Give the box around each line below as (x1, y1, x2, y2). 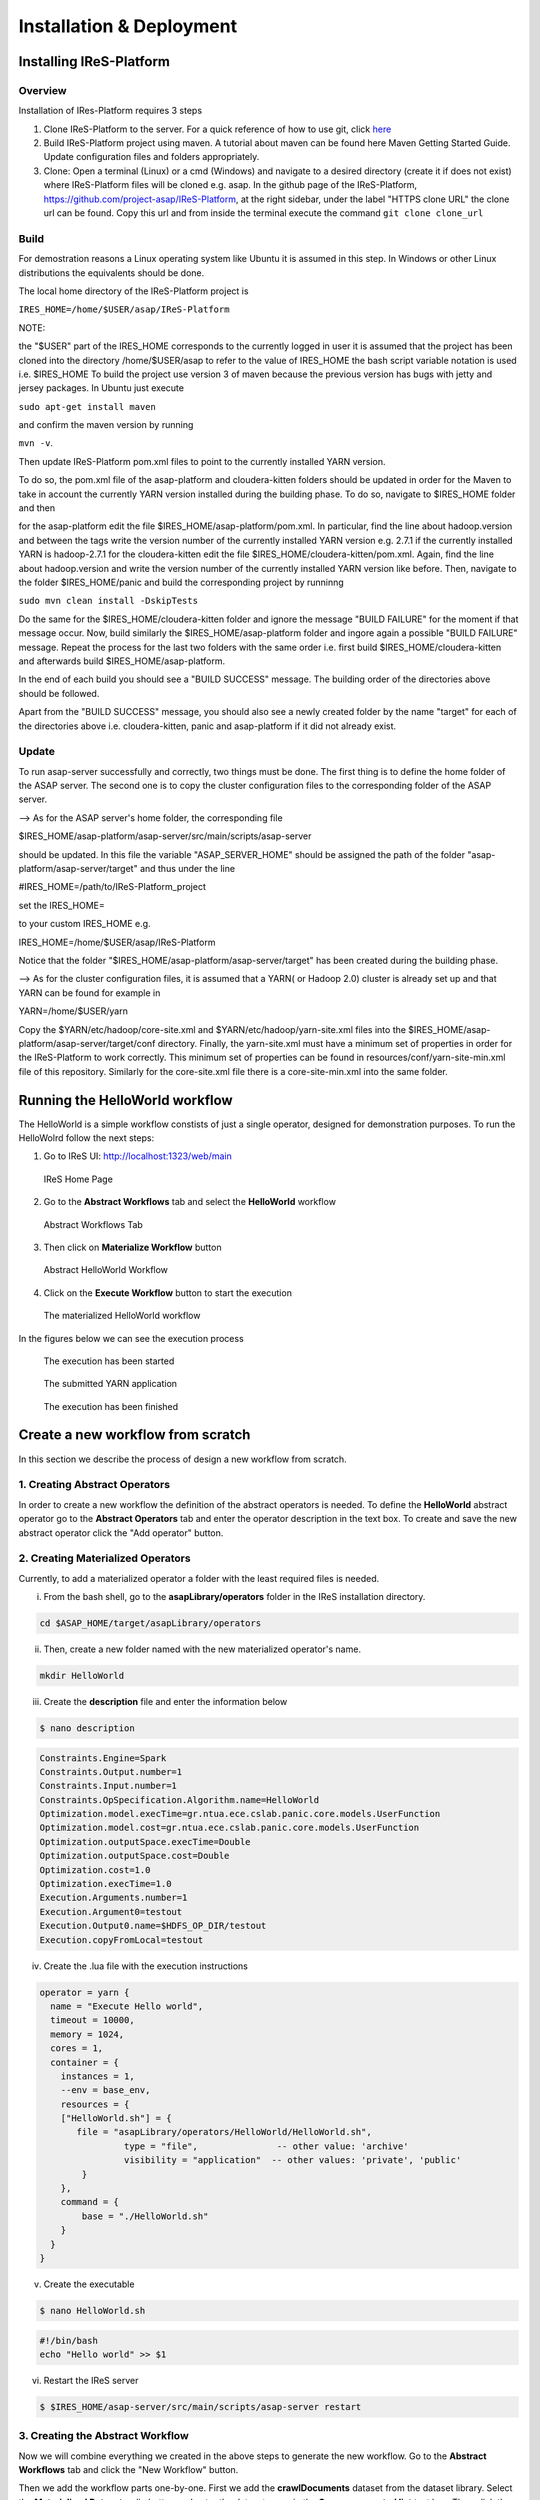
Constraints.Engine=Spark (39, 1752, 167, 1764)
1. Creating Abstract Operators (18, 1478, 170, 1492)
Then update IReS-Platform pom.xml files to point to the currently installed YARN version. (18, 455, 386, 467)
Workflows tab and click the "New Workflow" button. (18, 2464, 239, 2476)
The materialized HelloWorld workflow (43, 1310, 201, 1322)
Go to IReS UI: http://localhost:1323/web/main (43, 1150, 232, 1162)
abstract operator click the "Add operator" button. (18, 1526, 224, 1539)
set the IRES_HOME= (18, 899, 105, 911)
